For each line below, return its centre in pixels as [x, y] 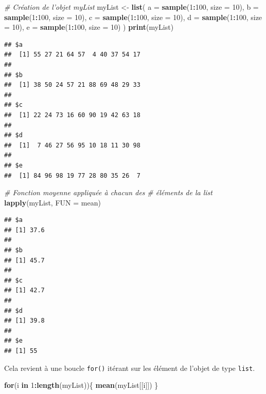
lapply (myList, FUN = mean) [52, 202]
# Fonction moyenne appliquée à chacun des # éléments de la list [108, 192]
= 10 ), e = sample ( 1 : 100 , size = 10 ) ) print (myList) [89, 27]
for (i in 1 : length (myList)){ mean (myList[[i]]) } [81, 385]
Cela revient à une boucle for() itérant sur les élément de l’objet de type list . [130, 368]
